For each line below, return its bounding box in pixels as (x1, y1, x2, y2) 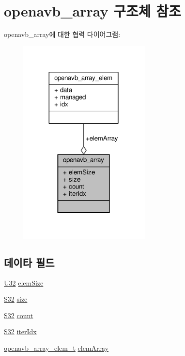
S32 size (4, 294, 28, 304)
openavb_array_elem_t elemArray (4, 342, 109, 353)
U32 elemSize (4, 277, 44, 288)
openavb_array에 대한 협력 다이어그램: (4, 29, 121, 39)
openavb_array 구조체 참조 (4, 1, 181, 21)
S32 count (4, 310, 33, 320)
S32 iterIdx (4, 326, 37, 337)
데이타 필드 (4, 254, 55, 270)
